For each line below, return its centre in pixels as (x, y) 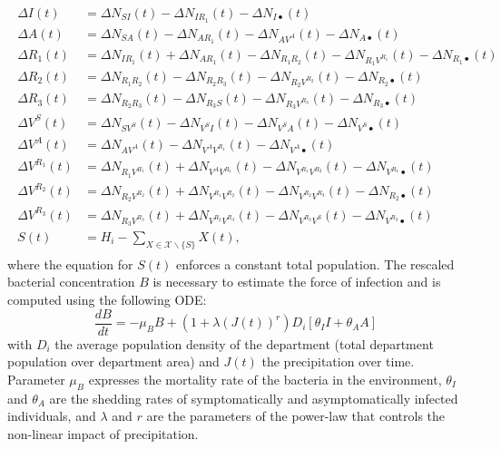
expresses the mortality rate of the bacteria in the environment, (265, 379)
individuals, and (52, 416)
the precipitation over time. (338, 361)
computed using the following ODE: (107, 300)
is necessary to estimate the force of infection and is (297, 282)
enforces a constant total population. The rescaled (315, 264)
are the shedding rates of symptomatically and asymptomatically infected (254, 398)
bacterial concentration (71, 282)
